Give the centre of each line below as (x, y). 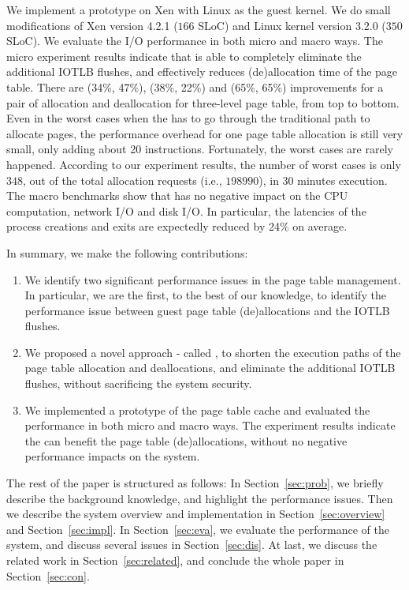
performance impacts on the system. (112, 456)
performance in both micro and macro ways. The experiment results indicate (210, 425)
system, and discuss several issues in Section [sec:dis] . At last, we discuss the (192, 545)
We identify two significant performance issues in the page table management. (213, 279)
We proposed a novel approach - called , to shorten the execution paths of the (213, 352)
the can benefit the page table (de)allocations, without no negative (186, 440)
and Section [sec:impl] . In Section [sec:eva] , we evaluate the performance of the (198, 529)
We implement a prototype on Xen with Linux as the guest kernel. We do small (199, 9)
